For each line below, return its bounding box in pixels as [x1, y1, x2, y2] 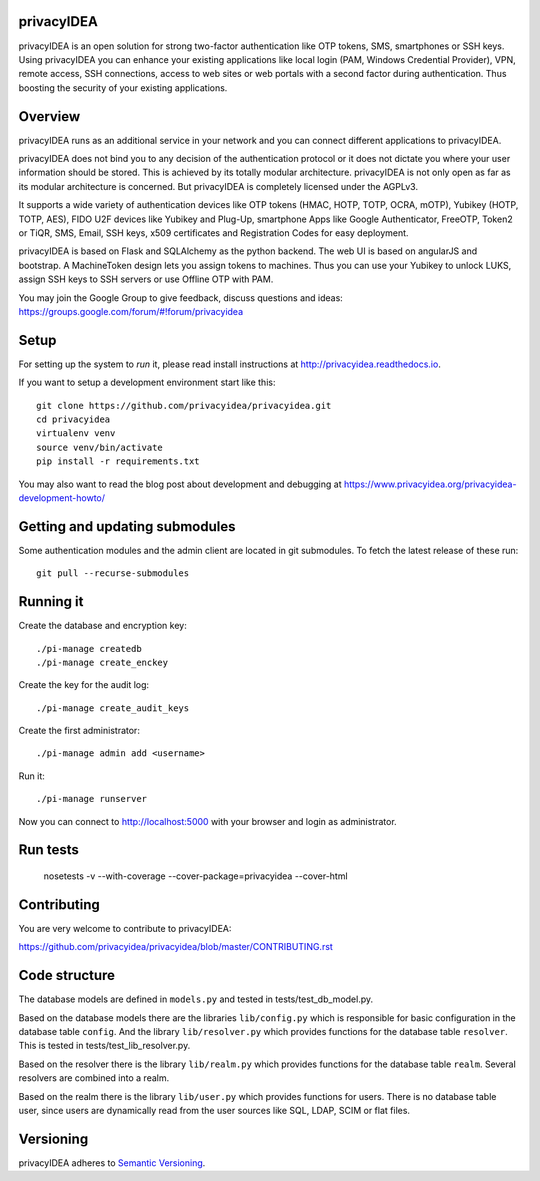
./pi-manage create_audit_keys [36, 702, 190, 714]
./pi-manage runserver [36, 793, 148, 805]
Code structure [18, 967, 115, 984]
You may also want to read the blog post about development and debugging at [18, 478, 342, 490]
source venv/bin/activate [36, 441, 164, 453]
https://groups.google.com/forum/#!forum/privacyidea [18, 305, 244, 317]
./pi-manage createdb [36, 643, 142, 654]
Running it [18, 593, 84, 610]
